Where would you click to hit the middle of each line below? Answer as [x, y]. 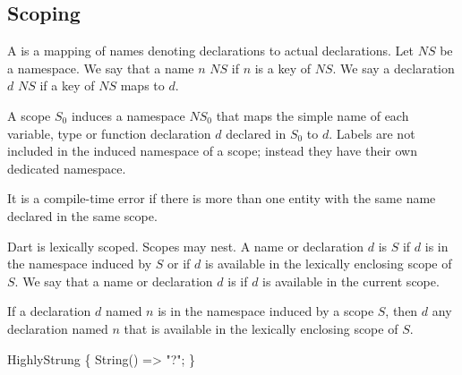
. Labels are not [372, 133]
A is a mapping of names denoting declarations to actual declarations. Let [211, 51]
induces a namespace [128, 115]
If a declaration [49, 311]
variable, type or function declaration [109, 133]
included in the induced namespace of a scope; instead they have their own [212, 151]
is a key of [283, 68]
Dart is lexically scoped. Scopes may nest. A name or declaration [186, 246]
